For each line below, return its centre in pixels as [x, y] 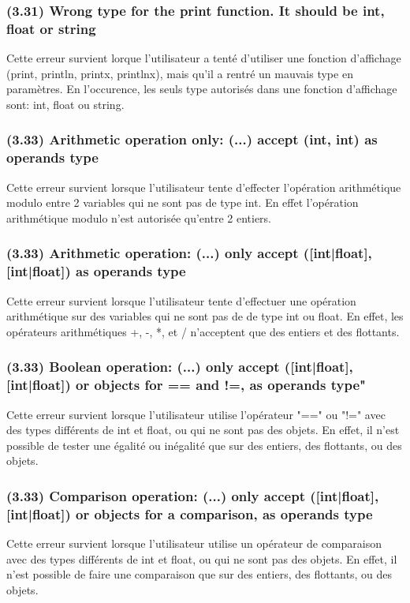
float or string [51, 28]
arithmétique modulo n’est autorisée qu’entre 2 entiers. [139, 217]
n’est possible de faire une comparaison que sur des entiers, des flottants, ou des [199, 574]
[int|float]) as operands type [96, 271]
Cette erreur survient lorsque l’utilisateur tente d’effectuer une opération [181, 300]
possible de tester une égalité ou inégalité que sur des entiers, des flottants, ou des [204, 445]
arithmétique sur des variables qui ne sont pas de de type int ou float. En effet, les [205, 316]
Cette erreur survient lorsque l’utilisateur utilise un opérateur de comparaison [194, 543]
